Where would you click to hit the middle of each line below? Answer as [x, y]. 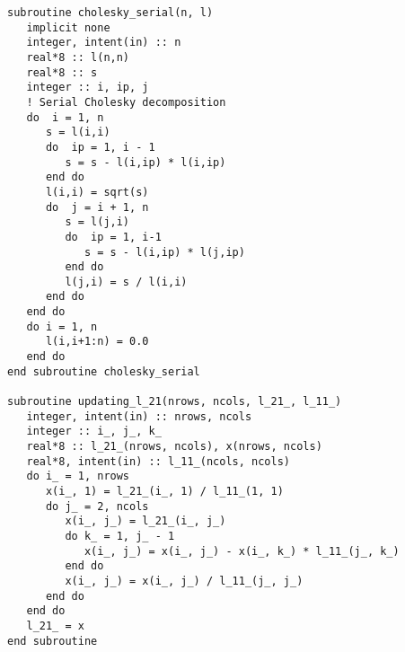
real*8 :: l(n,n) [78, 57]
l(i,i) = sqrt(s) [97, 192]
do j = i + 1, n [97, 207]
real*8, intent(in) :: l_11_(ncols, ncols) [158, 461]
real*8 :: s [62, 72]
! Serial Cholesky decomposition [126, 102]
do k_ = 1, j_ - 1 [120, 536]
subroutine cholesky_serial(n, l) [110, 13]
